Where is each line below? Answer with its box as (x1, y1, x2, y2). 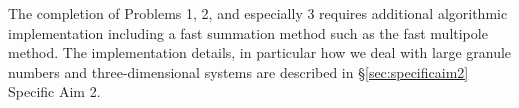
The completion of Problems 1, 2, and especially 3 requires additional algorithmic (8, 3, 508, 23)
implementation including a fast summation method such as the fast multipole (8, 22, 488, 43)
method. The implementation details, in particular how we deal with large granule (8, 42, 512, 63)
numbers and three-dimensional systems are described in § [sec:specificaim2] (8, 61, 469, 82)
